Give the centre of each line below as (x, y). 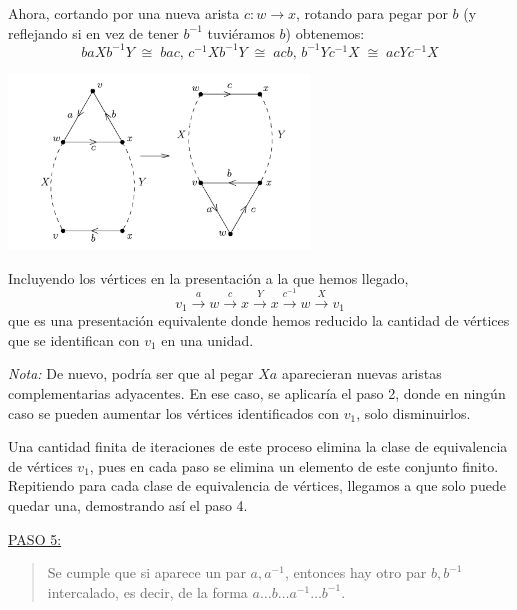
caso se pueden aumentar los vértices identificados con (173, 412)
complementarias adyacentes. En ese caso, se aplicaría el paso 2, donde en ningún (257, 393)
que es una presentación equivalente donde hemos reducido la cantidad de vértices (259, 320)
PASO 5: (35, 538)
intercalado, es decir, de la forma (147, 591)
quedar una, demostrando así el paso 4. (128, 505)
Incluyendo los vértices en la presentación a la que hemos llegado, (208, 277)
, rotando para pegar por (372, 13)
